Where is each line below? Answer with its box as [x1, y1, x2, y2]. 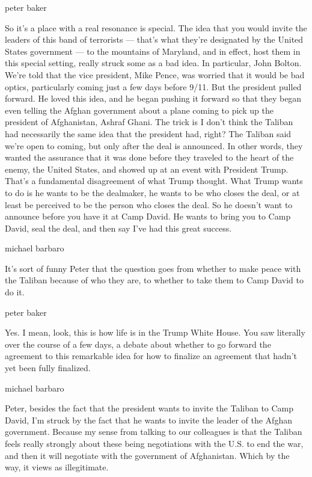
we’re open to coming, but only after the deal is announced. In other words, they [5, 139, 303, 152]
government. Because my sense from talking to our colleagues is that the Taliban [5, 425, 302, 438]
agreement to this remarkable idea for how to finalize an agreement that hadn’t [5, 349, 297, 362]
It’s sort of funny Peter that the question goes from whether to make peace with [5, 262, 301, 274]
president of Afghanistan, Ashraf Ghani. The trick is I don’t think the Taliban [5, 115, 293, 128]
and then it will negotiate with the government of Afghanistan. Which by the [5, 449, 290, 461]
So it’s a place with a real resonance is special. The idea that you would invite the [5, 21, 307, 34]
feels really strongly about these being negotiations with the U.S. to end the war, [5, 437, 304, 449]
